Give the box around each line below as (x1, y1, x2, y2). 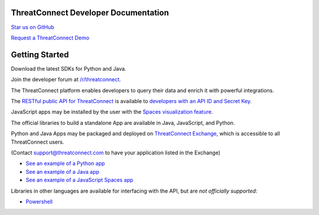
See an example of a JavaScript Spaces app (25, 177, 134, 184)
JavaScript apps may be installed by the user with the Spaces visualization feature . (11, 108, 213, 115)
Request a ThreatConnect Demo (11, 34, 90, 41)
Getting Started (11, 49, 69, 59)
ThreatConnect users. (11, 138, 64, 145)
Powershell (25, 198, 53, 205)
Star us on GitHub (11, 24, 54, 31)
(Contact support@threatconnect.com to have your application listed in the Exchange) (11, 149, 221, 156)
